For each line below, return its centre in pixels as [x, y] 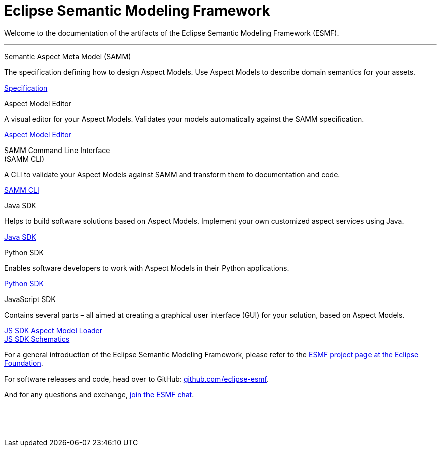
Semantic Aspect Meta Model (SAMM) [68, 56]
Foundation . [24, 363]
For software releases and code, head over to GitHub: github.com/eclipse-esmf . [137, 379]
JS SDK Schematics [37, 339]
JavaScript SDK [30, 299]
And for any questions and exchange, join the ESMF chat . [99, 394]
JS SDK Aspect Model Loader [53, 330]
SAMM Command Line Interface [57, 150]
